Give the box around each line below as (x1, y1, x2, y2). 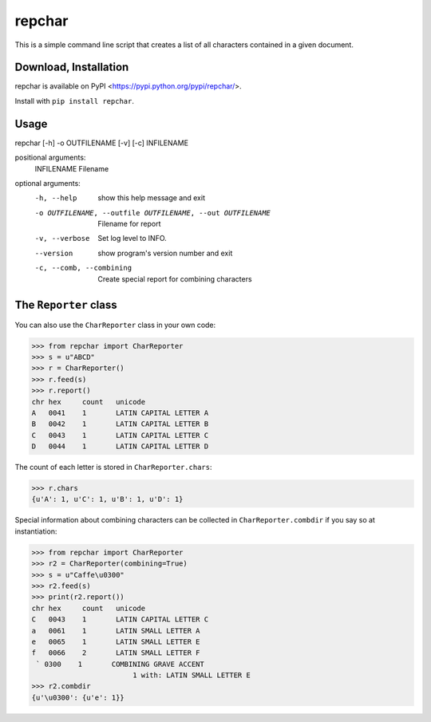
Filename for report (97, 219, 161, 229)
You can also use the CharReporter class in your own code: (14, 320, 216, 329)
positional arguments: (14, 152, 86, 163)
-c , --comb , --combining (34, 263, 132, 273)
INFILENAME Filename (34, 164, 109, 173)
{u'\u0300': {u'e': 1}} (31, 692, 125, 702)
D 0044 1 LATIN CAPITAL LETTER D (31, 442, 209, 451)
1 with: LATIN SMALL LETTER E (132, 671, 251, 680)
